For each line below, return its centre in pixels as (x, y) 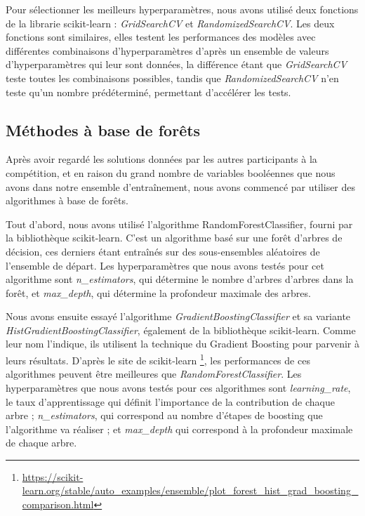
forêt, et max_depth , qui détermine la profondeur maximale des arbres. (158, 292)
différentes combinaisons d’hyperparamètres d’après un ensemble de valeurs (167, 50)
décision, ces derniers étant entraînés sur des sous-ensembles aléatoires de (163, 251)
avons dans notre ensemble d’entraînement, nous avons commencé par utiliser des (181, 186)
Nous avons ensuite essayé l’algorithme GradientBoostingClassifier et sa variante (178, 316)
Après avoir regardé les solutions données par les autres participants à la (161, 159)
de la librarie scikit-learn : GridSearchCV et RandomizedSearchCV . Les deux (170, 23)
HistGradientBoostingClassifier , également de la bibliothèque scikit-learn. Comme (181, 330)
